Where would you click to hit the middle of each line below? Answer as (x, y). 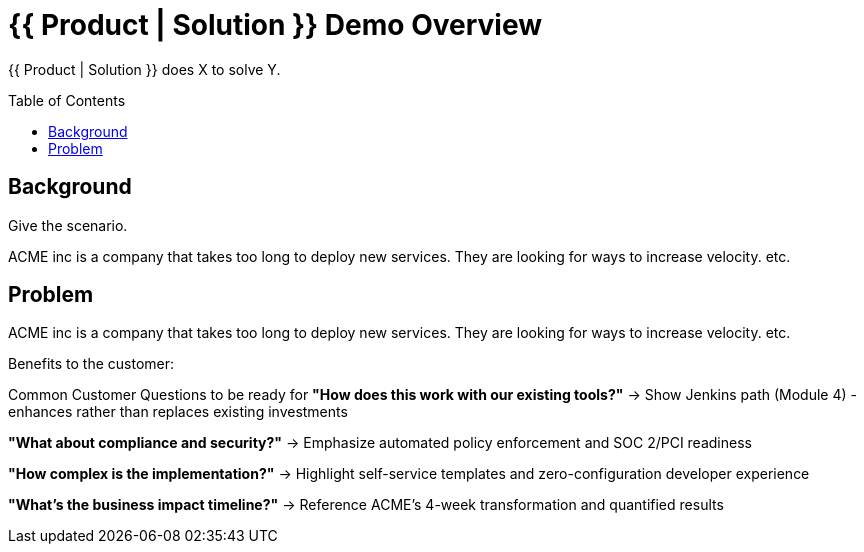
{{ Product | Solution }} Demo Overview (275, 25)
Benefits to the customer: (91, 364)
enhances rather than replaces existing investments (178, 412)
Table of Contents (67, 100)
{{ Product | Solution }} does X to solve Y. (144, 69)
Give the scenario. (68, 225)
